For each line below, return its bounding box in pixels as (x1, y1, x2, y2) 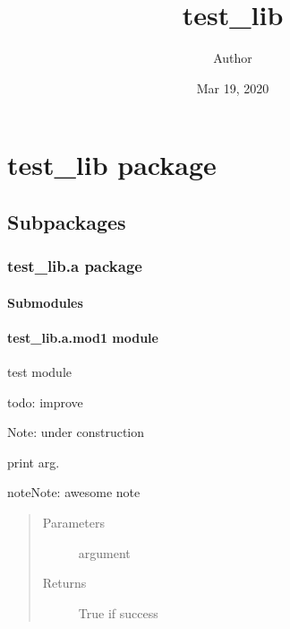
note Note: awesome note (7, 483, 141, 502)
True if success (78, 603, 158, 622)
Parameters (42, 513, 105, 532)
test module (7, 363, 72, 381)
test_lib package (7, 146, 217, 183)
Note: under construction (7, 423, 145, 441)
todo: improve (7, 392, 83, 411)
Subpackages (7, 207, 126, 235)
